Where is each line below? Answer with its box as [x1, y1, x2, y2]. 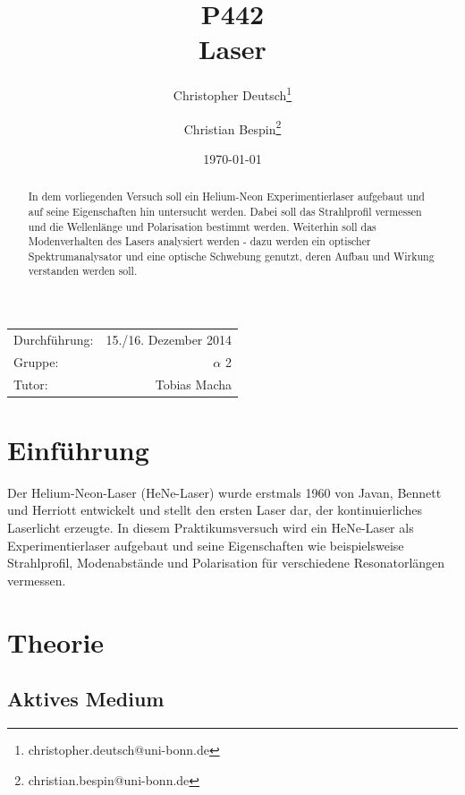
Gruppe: [13, 352, 59, 371]
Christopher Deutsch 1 [173, 83, 292, 104]
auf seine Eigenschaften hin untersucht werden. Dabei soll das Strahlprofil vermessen [28, 203, 422, 218]
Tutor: [13, 374, 48, 393]
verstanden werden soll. [28, 263, 138, 278]
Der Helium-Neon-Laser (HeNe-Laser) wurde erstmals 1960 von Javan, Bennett [7, 483, 442, 501]
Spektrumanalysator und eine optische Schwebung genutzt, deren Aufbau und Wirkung [28, 248, 435, 263]
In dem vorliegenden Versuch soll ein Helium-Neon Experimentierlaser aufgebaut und [28, 189, 425, 204]
